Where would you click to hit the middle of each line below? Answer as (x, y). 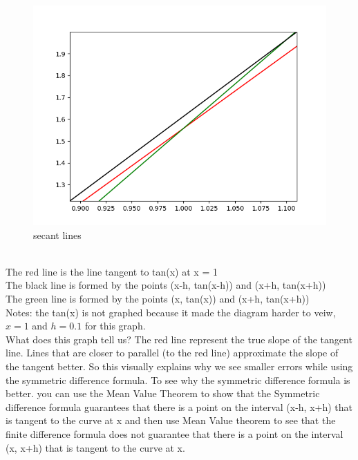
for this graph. (115, 326)
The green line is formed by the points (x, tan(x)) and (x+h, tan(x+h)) (158, 298)
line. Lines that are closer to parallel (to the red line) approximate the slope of (172, 353)
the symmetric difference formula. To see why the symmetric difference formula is (178, 380)
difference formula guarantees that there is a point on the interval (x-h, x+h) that (179, 406)
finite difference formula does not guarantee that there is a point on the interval (175, 433)
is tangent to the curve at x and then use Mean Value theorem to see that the (171, 420)
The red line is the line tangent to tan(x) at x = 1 (112, 271)
